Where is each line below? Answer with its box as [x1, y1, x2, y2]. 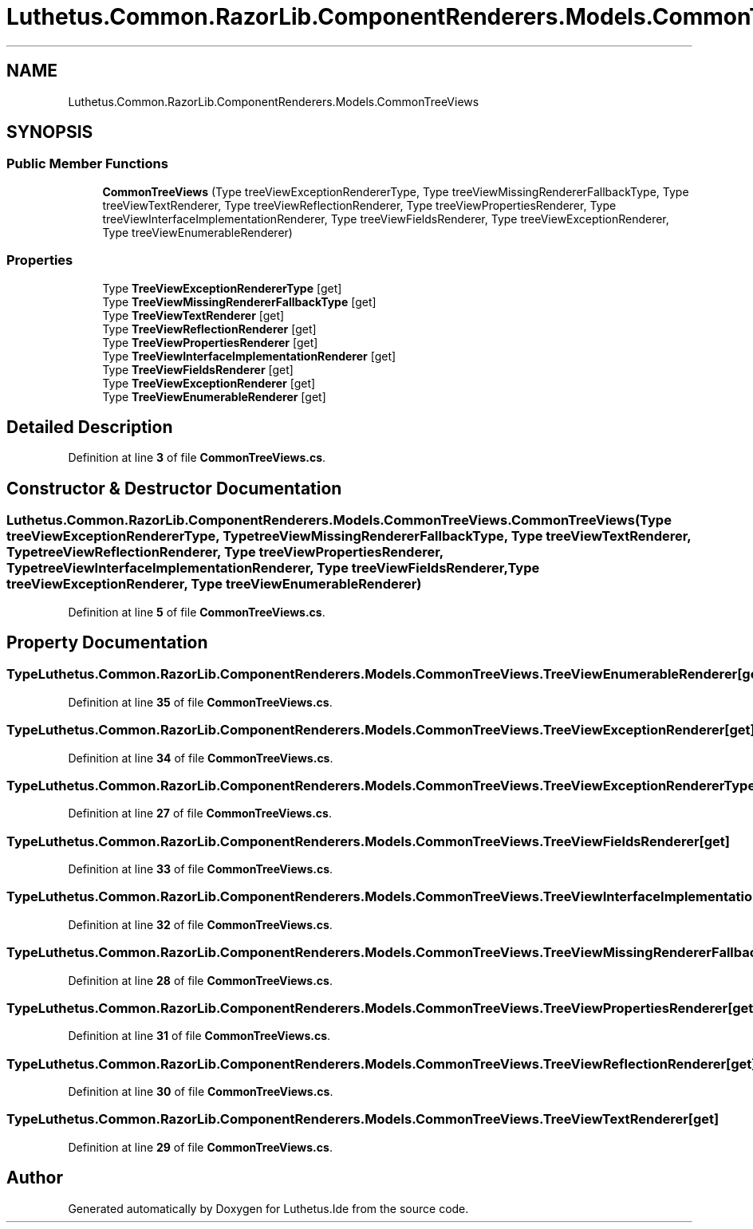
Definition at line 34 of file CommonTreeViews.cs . [68, 750, 333, 765]
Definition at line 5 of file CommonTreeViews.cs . [68, 605, 325, 619]
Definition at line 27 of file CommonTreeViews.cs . [68, 806, 332, 821]
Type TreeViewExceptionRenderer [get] [102, 376, 316, 390]
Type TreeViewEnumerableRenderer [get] [102, 389, 326, 404]
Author [6, 1168, 63, 1188]
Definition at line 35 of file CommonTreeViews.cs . [68, 695, 333, 709]
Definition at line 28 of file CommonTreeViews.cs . [68, 973, 333, 987]
